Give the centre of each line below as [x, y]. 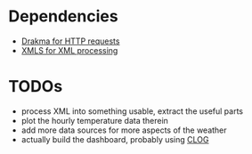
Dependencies [63, 16]
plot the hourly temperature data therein [94, 120]
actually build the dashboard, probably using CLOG [115, 139]
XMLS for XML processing [69, 50]
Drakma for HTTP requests [70, 41]
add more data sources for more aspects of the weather [124, 130]
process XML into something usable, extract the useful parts [132, 111]
